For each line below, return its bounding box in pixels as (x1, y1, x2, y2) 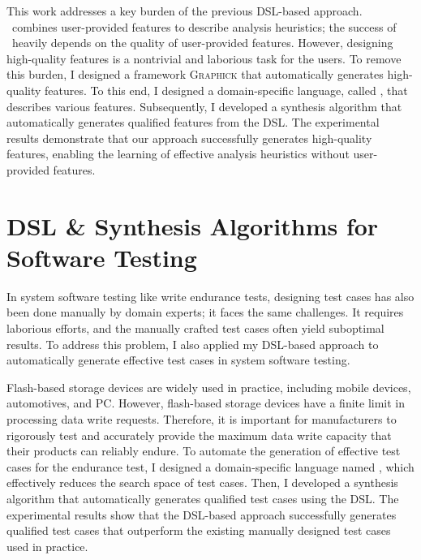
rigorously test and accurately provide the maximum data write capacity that (6, 426, 392, 443)
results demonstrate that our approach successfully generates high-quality (6, 129, 372, 146)
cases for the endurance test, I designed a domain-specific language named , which (6, 458, 415, 475)
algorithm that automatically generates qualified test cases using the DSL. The (6, 489, 399, 506)
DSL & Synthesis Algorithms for (6, 209, 379, 242)
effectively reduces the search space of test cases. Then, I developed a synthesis (6, 474, 398, 491)
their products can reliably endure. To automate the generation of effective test (6, 442, 401, 459)
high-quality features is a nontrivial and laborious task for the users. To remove (6, 50, 402, 67)
